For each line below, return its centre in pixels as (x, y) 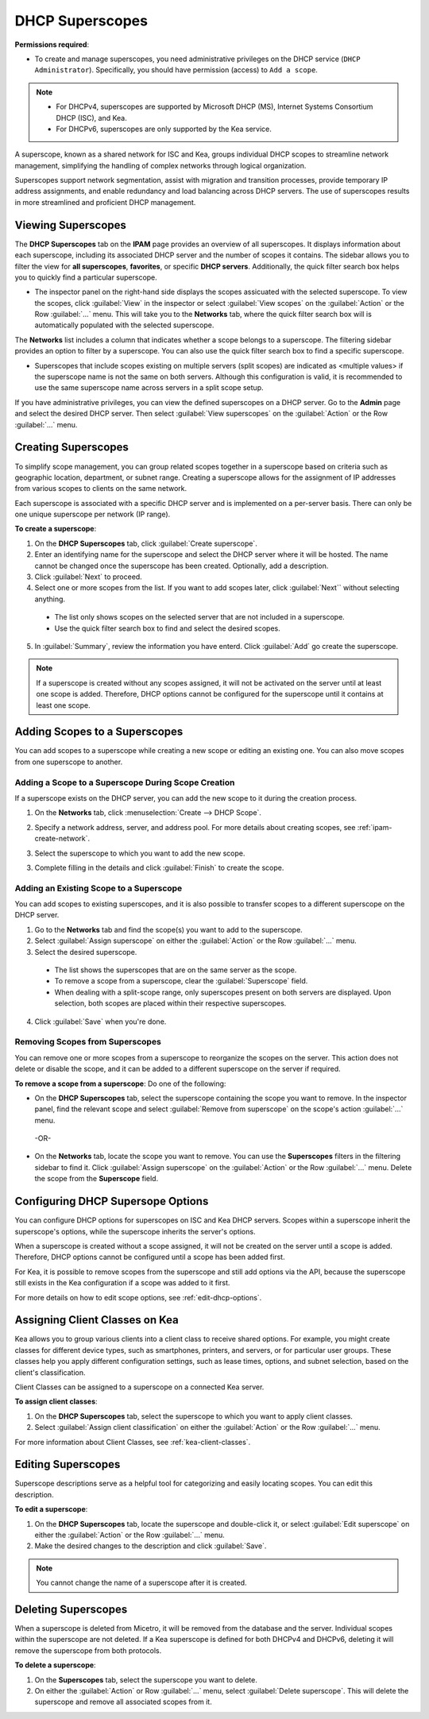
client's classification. (50, 1372)
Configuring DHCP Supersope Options (112, 1201)
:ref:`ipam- (375, 827)
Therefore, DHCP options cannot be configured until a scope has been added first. (150, 1257)
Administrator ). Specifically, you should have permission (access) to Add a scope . (176, 70)
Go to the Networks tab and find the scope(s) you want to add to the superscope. (169, 929)
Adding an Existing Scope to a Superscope (99, 888)
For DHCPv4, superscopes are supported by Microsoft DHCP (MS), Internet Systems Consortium (214, 106)
